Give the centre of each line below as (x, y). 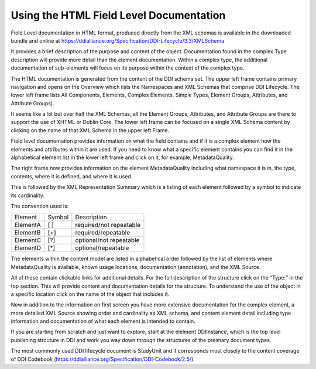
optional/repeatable (102, 248)
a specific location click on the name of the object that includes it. (90, 294)
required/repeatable (103, 233)
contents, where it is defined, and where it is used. (72, 176)
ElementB (28, 233)
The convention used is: (40, 206)
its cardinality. (28, 195)
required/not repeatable (108, 225)
